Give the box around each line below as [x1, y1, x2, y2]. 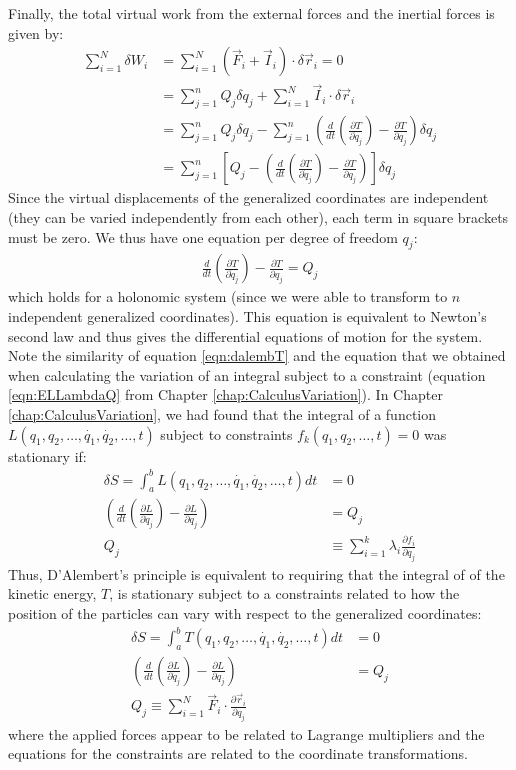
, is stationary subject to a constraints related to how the [109, 583, 460, 604]
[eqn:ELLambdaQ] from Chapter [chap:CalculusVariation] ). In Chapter [8, 384, 443, 405]
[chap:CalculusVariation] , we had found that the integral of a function [8, 403, 437, 424]
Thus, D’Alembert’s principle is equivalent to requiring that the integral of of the [8, 563, 505, 584]
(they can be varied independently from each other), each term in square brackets [8, 206, 509, 227]
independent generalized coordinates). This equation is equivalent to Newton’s [8, 305, 487, 326]
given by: [8, 22, 64, 43]
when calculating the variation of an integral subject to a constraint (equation [8, 364, 486, 385]
